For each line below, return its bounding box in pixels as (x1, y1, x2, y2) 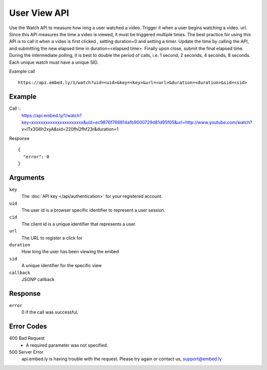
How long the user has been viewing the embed (21, 249, 119, 255)
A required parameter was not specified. (26, 342, 108, 348)
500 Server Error (9, 349, 44, 355)
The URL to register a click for (21, 235, 83, 241)
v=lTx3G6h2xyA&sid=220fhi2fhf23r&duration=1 (21, 126, 119, 132)
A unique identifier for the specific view (21, 263, 102, 269)
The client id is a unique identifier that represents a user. (21, 221, 136, 227)
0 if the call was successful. (21, 309, 79, 315)
